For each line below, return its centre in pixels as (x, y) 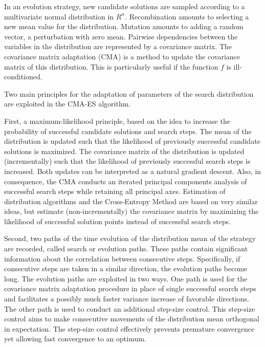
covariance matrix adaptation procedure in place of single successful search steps (130, 288)
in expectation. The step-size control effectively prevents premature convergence (129, 328)
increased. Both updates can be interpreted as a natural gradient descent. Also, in (133, 171)
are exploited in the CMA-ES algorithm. (68, 104)
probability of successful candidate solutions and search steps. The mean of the (128, 131)
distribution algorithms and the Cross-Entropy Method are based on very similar (131, 201)
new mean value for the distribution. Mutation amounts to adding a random (124, 26)
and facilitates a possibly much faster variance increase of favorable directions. (127, 299)
